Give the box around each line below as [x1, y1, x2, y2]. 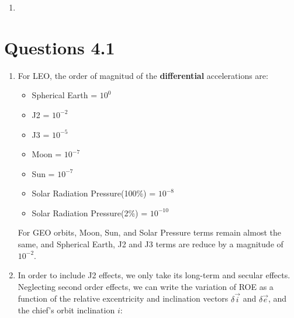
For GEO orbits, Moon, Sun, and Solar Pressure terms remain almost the [18, 226, 281, 238]
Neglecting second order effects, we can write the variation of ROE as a [18, 280, 274, 292]
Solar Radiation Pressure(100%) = [32, 187, 156, 199]
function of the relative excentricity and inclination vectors [18, 292, 229, 305]
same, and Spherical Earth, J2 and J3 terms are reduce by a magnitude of [18, 238, 283, 250]
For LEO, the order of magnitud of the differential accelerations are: [18, 69, 268, 81]
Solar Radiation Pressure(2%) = [32, 206, 148, 219]
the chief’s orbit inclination [18, 304, 115, 316]
